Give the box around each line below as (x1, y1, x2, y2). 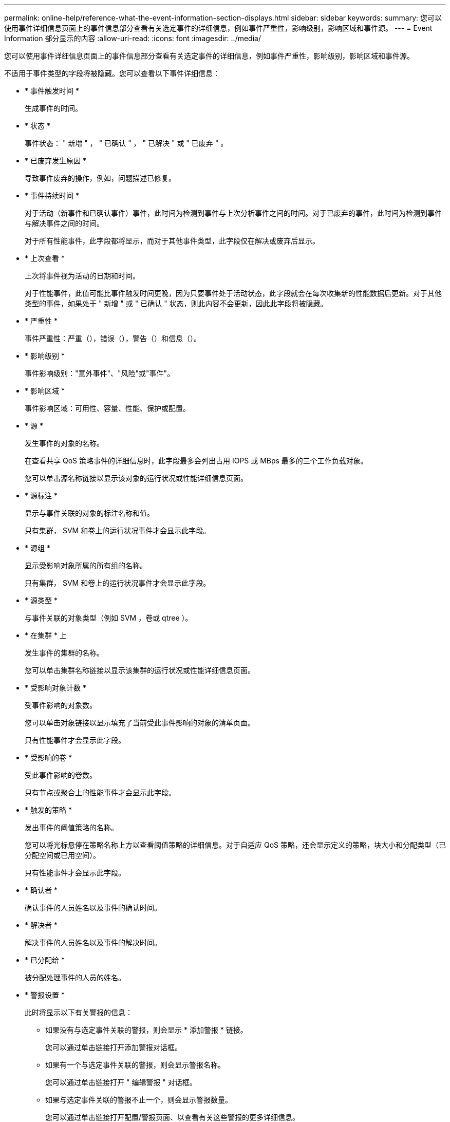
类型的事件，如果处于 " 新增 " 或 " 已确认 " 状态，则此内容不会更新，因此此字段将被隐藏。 (25, 299, 328, 308)
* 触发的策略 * (25, 806, 72, 814)
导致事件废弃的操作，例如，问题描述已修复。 (25, 174, 176, 182)
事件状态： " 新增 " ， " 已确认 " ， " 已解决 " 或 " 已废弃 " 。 (25, 139, 228, 147)
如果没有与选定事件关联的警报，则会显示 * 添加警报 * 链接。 (45, 1025, 248, 1034)
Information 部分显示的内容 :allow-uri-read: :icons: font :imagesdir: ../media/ (4, 34, 261, 43)
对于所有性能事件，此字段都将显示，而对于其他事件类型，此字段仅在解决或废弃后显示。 (25, 236, 320, 245)
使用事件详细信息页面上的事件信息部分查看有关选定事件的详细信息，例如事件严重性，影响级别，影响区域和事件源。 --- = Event (4, 24, 433, 32)
